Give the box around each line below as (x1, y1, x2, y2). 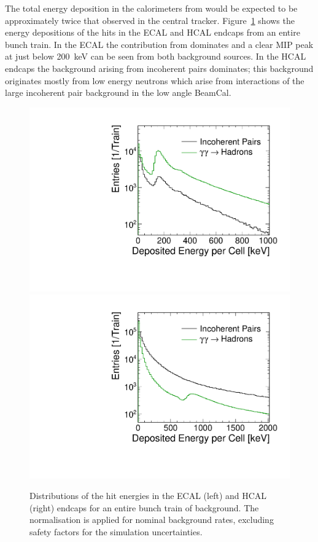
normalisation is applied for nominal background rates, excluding (29, 513, 274, 526)
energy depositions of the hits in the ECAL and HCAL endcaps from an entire (5, 26, 300, 39)
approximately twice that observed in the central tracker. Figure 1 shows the (5, 14, 295, 26)
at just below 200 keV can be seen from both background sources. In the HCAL (5, 50, 306, 63)
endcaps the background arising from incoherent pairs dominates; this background (5, 61, 314, 74)
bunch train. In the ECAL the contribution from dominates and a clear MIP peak (5, 37, 314, 50)
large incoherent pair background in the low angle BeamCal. (5, 86, 231, 99)
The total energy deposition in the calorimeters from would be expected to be (5, 2, 298, 14)
